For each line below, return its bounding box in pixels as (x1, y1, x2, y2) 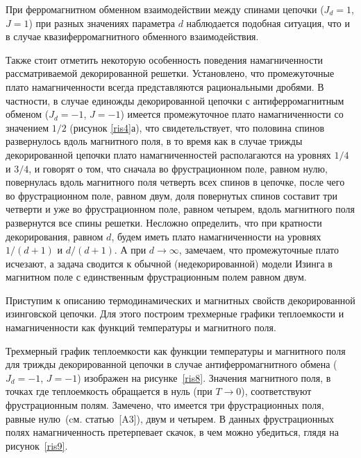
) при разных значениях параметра (28, 15, 176, 30)
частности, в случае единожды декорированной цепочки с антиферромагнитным (6, 93, 344, 107)
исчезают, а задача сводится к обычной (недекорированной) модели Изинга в (6, 256, 333, 270)
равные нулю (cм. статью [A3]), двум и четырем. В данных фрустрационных (6, 411, 335, 425)
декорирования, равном (6, 229, 103, 243)
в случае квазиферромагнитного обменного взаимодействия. (6, 29, 259, 44)
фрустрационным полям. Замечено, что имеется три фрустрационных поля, (6, 398, 324, 412)
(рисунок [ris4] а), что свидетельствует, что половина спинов (69, 120, 325, 134)
